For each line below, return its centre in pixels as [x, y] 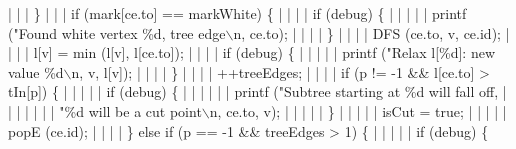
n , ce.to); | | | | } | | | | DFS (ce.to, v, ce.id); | [371, 32]
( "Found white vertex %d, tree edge [117, 32]
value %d [36, 71]
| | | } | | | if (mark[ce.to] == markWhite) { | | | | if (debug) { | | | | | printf [237, 13]
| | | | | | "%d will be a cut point [105, 110]
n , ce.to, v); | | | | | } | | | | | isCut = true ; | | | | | [358, 110]
